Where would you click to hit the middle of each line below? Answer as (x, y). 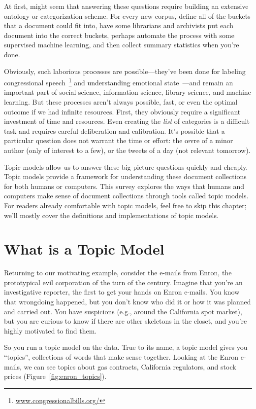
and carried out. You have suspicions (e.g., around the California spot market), (123, 311)
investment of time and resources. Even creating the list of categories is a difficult (127, 121)
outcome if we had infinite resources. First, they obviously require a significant (122, 111)
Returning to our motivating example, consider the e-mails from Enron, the (118, 273)
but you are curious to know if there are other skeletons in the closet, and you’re (126, 321)
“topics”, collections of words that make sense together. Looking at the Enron (121, 357)
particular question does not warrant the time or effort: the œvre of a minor (119, 140)
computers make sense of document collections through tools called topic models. (126, 196)
